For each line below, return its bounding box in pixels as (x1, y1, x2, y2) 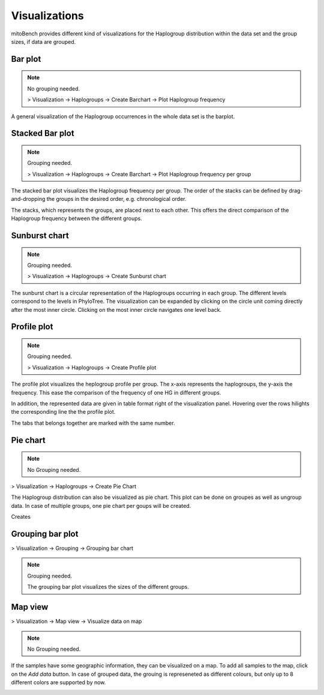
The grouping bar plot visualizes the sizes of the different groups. (27, 583, 189, 591)
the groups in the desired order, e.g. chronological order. (46, 195, 187, 203)
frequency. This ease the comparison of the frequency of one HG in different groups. (11, 389, 221, 396)
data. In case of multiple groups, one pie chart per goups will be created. (11, 502, 191, 509)
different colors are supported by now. (11, 679, 106, 686)
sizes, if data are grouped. (11, 38, 76, 45)
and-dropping (11, 195, 46, 203)
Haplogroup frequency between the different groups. (11, 215, 142, 222)
